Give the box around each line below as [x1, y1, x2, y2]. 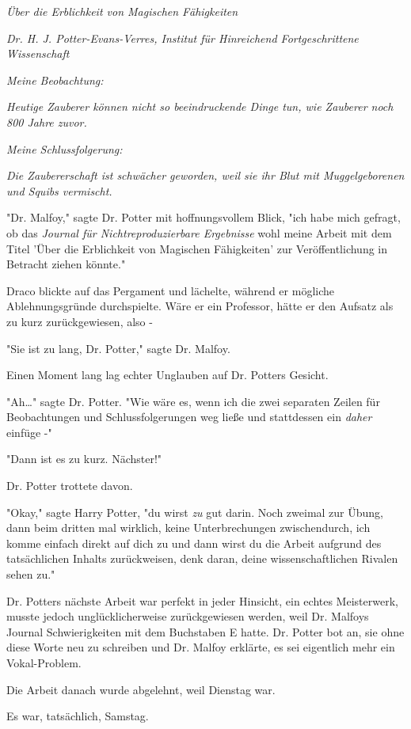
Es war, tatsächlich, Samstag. [6, 708, 149, 724]
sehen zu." [6, 566, 55, 583]
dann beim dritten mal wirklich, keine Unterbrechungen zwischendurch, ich [6, 519, 371, 536]
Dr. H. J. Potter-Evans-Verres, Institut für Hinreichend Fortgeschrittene [6, 29, 359, 46]
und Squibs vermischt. [6, 182, 112, 199]
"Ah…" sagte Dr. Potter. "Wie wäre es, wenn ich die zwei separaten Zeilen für [6, 393, 380, 409]
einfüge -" [6, 423, 52, 440]
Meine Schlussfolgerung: [6, 140, 123, 157]
